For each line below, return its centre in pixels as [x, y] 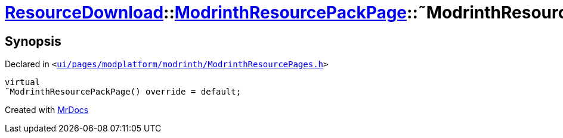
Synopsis [33, 41]
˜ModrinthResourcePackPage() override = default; [123, 92]
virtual [23, 82]
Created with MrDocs [47, 110]
